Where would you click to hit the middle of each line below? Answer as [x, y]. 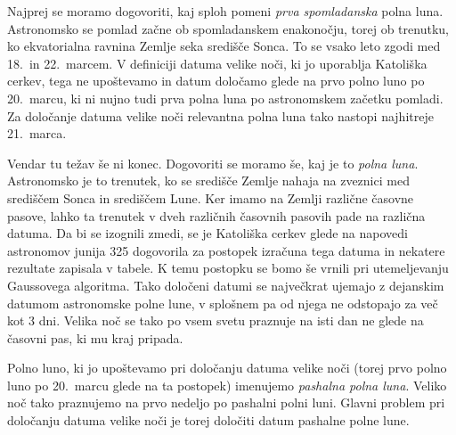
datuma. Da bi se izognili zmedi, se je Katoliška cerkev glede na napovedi [208, 233]
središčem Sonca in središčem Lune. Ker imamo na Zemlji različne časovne [211, 197]
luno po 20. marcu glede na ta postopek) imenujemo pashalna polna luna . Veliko [227, 385]
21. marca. [37, 133]
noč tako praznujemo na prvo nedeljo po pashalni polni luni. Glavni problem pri [226, 402]
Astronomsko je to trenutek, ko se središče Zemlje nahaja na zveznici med [208, 181]
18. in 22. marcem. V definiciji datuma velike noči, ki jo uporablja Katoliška [217, 63]
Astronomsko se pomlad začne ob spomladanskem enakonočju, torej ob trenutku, [228, 28]
